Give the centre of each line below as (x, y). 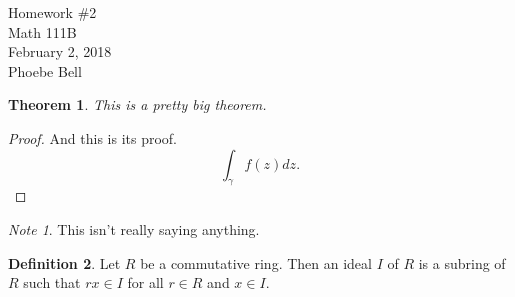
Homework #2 (52, 12)
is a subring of (462, 262)
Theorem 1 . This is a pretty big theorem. (137, 104)
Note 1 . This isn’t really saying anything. (134, 228)
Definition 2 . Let (64, 262)
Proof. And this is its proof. (93, 137)
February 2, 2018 (60, 51)
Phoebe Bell (45, 70)
